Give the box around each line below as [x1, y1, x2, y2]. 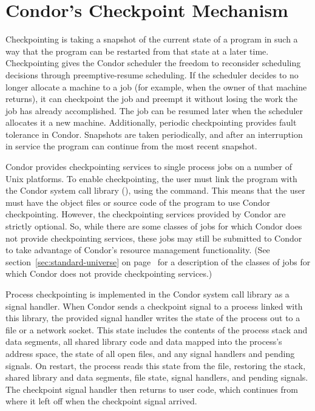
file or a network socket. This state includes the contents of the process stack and [5, 323, 308, 336]
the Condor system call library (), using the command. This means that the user [5, 184, 305, 197]
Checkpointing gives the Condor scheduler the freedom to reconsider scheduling [5, 56, 301, 69]
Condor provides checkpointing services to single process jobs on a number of [5, 160, 293, 173]
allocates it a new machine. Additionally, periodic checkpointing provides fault [5, 116, 297, 129]
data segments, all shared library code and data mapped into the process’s [5, 335, 282, 348]
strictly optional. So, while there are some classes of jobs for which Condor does [5, 220, 302, 233]
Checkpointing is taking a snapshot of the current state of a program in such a [5, 33, 298, 46]
